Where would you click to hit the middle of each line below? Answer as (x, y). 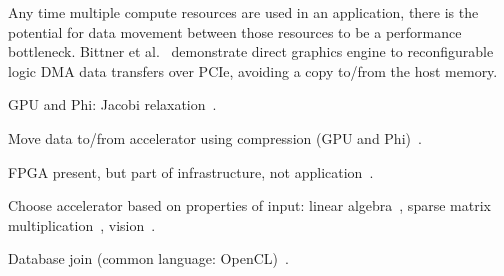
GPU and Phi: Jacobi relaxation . (112, 104)
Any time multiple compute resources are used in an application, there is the (243, 12)
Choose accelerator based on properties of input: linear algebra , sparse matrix (249, 205)
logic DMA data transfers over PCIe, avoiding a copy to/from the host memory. (253, 70)
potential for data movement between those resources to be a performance (235, 31)
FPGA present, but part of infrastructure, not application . (191, 171)
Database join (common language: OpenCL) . (148, 258)
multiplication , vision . (82, 224)
